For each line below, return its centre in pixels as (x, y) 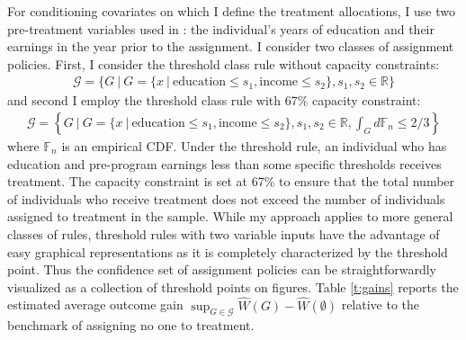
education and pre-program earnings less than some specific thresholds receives (224, 163)
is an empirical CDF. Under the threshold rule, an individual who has (254, 146)
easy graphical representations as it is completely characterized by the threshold (228, 251)
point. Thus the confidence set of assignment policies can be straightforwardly (222, 269)
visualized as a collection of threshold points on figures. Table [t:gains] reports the (233, 286)
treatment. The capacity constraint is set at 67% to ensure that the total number (231, 181)
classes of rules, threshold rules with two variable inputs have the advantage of (224, 234)
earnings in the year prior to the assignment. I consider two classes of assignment (231, 46)
